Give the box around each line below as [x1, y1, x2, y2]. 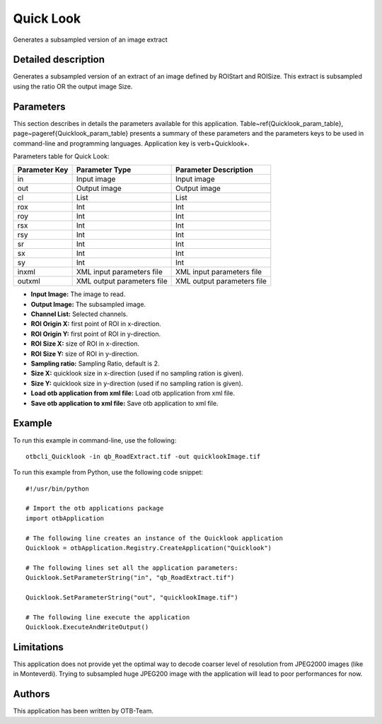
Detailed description [13, 54, 105, 66]
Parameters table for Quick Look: [13, 152, 110, 160]
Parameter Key [17, 165, 69, 175]
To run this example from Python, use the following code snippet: [13, 468, 204, 477]
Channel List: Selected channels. [30, 310, 128, 318]
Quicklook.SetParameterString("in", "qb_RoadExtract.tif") [25, 573, 235, 582]
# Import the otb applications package [25, 504, 164, 513]
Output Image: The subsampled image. [30, 300, 146, 308]
